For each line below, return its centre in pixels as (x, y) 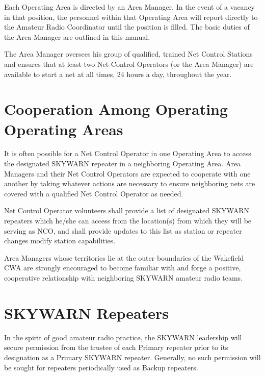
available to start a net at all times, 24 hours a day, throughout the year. (118, 74)
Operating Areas (64, 129)
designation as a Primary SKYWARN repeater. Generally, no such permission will (132, 357)
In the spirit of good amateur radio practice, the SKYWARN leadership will (123, 337)
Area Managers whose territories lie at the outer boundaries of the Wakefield (124, 257)
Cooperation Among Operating (116, 109)
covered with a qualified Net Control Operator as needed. (94, 193)
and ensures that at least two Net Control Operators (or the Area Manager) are (129, 64)
